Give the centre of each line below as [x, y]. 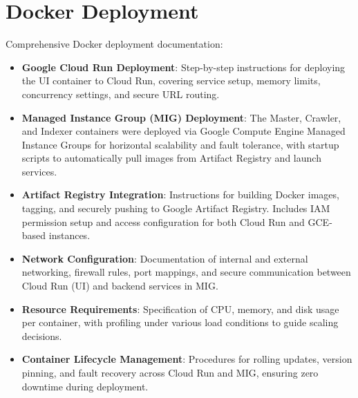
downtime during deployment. [85, 386]
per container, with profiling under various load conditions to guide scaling [180, 322]
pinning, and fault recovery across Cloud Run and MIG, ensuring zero [170, 372]
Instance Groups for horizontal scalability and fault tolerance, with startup [180, 144]
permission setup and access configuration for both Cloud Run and [163, 221]
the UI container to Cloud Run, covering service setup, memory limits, [171, 80]
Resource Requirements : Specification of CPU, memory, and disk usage [180, 309]
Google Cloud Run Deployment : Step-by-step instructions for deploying [183, 67]
